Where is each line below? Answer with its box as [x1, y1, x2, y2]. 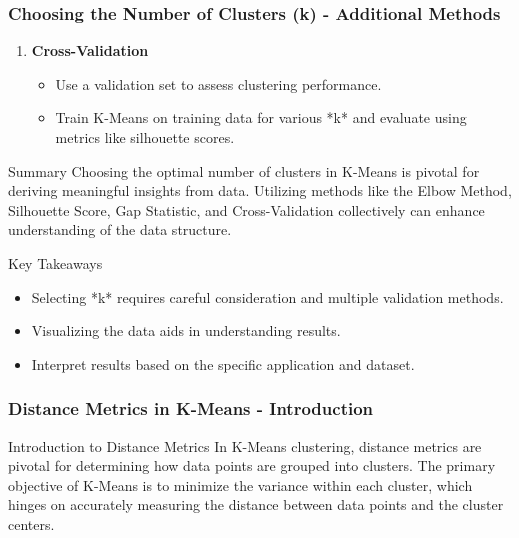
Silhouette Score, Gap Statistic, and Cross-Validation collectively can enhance [8, 199, 485, 220]
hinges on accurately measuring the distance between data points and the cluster [8, 494, 504, 515]
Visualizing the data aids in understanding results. [31, 320, 341, 341]
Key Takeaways [8, 252, 103, 273]
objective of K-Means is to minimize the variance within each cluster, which [8, 474, 473, 495]
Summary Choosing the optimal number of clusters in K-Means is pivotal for [8, 160, 480, 181]
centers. [8, 513, 55, 534]
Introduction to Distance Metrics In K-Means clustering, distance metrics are [8, 435, 482, 456]
